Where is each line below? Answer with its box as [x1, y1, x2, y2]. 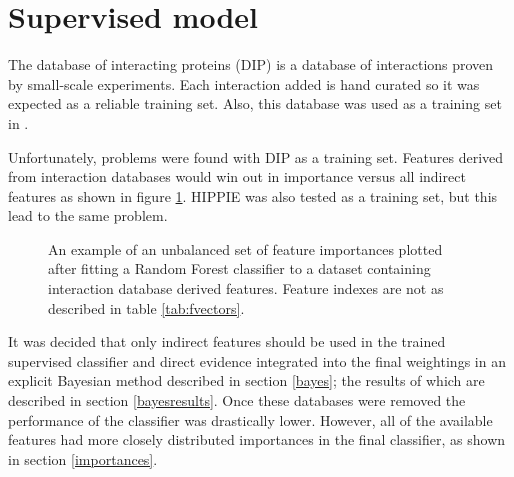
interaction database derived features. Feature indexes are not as [48, 278, 444, 299]
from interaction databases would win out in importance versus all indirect [8, 166, 466, 187]
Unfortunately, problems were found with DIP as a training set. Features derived [8, 146, 504, 167]
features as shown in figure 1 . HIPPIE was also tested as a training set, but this [8, 185, 498, 206]
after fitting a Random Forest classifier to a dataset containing [48, 258, 431, 279]
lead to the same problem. [8, 205, 168, 226]
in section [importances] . [8, 448, 158, 469]
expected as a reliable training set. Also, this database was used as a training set [8, 93, 502, 114]
